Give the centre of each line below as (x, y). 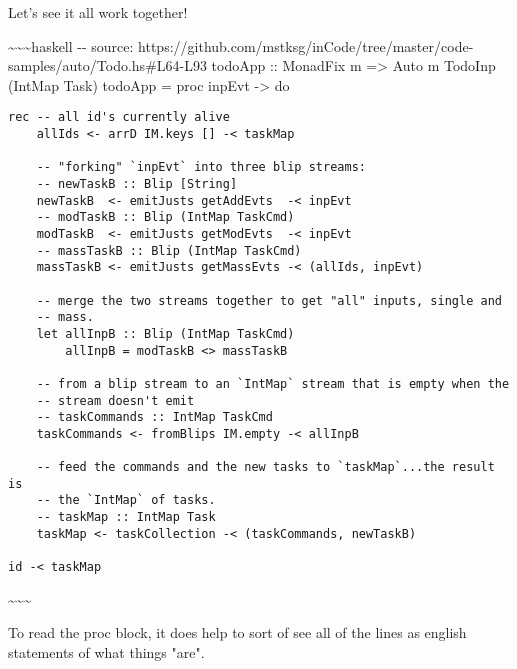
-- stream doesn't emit (115, 400)
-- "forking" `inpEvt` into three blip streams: (201, 167)
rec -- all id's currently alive (119, 117)
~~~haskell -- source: (71, 45)
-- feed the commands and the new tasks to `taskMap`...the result (265, 467)
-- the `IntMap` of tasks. (126, 500)
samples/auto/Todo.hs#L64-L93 (107, 65)
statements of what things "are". (106, 651)
